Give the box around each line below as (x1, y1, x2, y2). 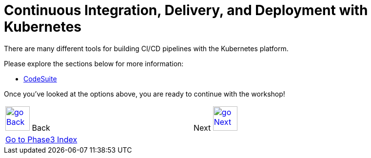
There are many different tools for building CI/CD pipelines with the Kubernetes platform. (4, 44, 289, 53)
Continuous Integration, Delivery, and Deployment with (4, 2, 368, 19)
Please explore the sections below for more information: (4, 59, 184, 68)
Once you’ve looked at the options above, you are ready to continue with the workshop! (4, 89, 285, 98)
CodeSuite (23, 74, 57, 83)
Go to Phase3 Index (5, 134, 78, 144)
